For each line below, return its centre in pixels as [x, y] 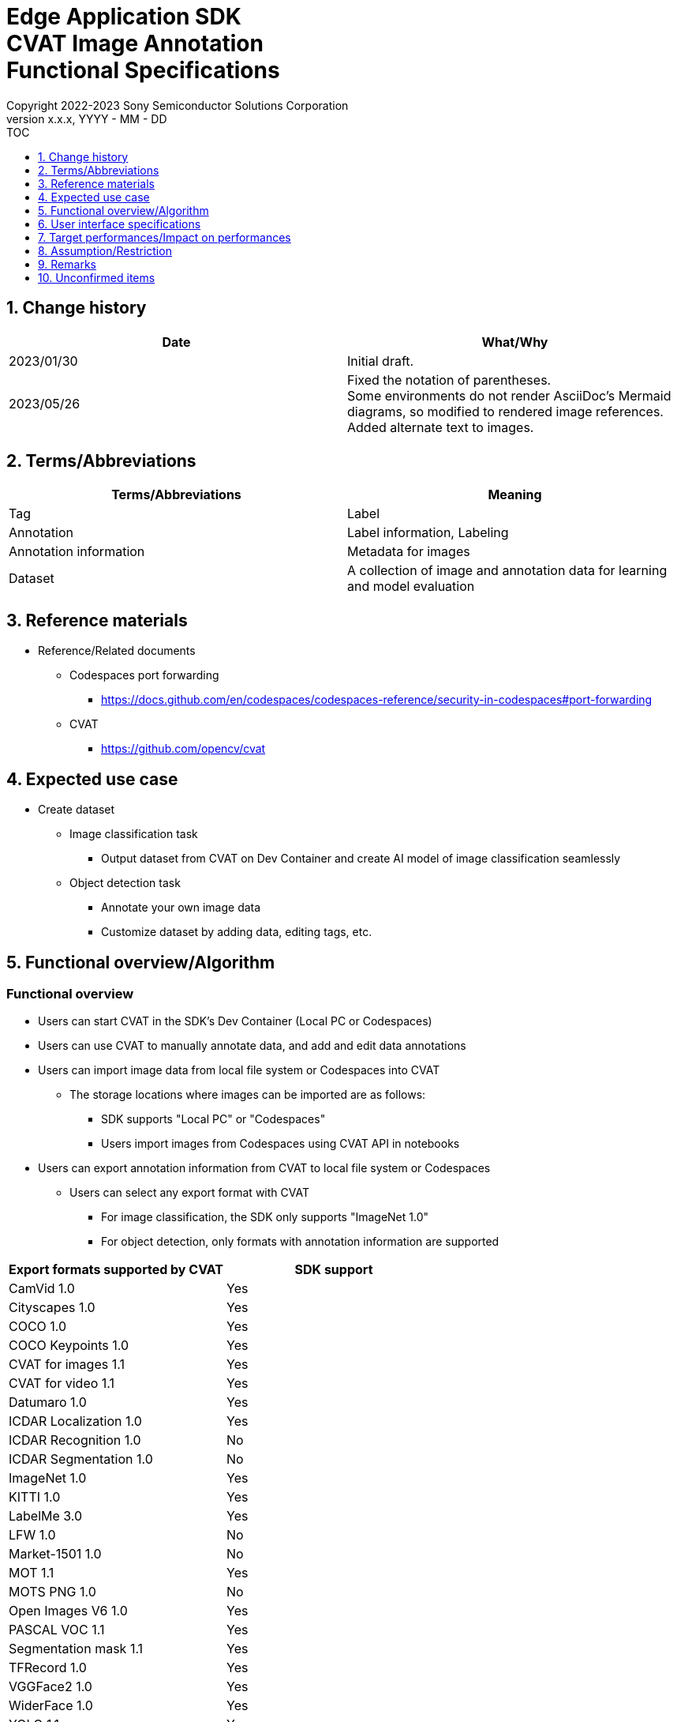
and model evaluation [411, 587]
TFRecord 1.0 [48, 1668]
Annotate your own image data [181, 908]
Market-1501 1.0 [55, 1554]
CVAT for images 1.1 [67, 1365]
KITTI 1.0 [35, 1497]
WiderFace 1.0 [51, 1706]
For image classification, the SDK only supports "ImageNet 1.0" [265, 1217]
